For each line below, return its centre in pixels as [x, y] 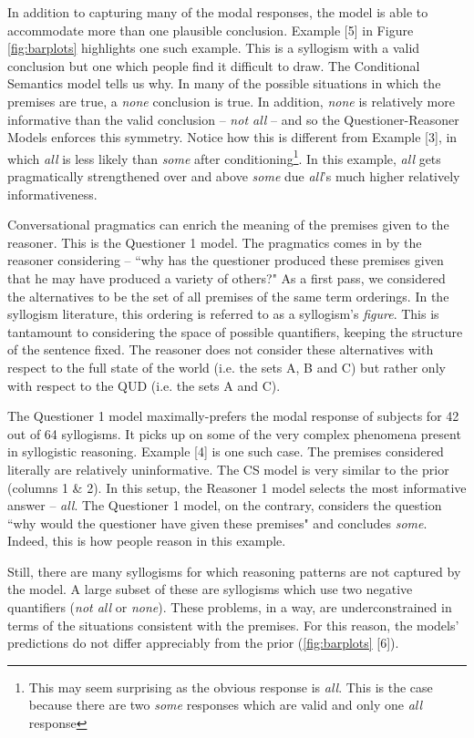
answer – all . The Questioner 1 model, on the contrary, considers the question [225, 505]
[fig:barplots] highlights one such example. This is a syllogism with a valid [214, 48]
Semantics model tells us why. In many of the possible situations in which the [224, 83]
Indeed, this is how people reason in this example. [147, 541]
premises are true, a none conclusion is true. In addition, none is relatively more [231, 101]
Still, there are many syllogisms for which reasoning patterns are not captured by [234, 571]
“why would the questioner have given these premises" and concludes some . [217, 523]
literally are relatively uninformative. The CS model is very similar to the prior [228, 469]
